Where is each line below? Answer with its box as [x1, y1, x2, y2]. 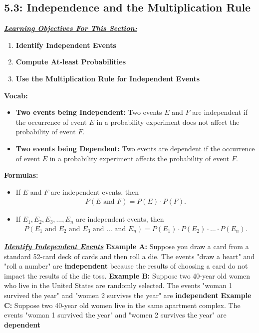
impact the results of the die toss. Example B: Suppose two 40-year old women [4, 270, 251, 281]
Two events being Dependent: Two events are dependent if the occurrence [15, 143, 255, 153]
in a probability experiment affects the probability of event [49, 153, 230, 163]
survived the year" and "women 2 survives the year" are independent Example [4, 290, 252, 300]
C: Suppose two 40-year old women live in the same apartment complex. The [4, 300, 241, 310]
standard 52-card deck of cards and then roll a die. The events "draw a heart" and [4, 251, 255, 261]
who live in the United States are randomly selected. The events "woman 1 [4, 280, 233, 291]
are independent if [192, 107, 248, 117]
